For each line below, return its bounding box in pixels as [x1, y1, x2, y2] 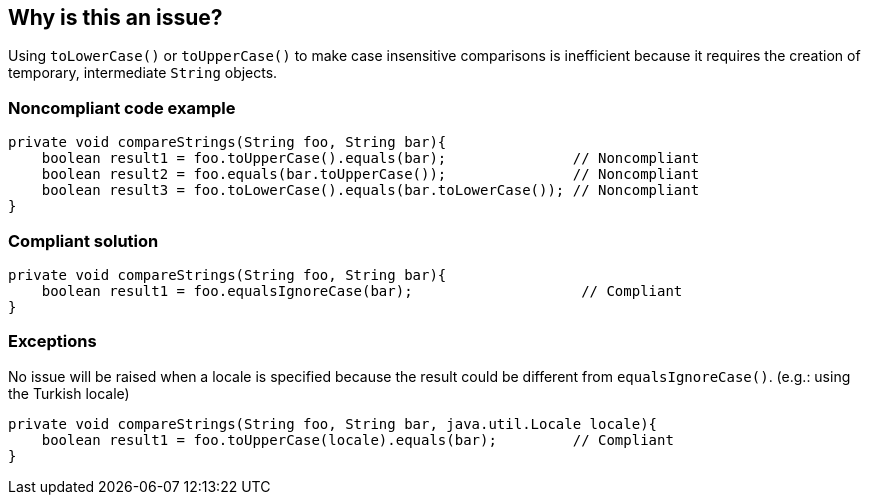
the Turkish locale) [8, 384, 130, 402]
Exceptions [8, 331, 97, 352]
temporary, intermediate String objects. [8, 64, 278, 82]
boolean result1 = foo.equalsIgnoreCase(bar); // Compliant [41, 282, 683, 299]
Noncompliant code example [8, 97, 236, 118]
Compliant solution [8, 230, 159, 251]
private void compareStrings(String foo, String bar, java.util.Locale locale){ [8, 415, 658, 432]
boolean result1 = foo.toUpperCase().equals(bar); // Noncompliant [41, 150, 700, 167]
